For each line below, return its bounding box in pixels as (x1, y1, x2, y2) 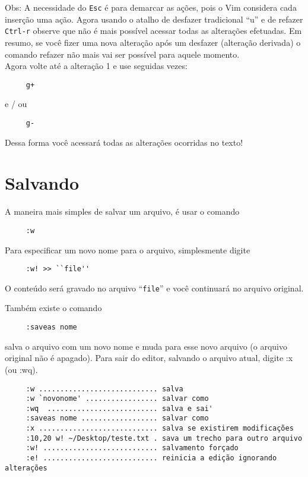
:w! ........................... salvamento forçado (26, 444, 239, 453)
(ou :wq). (5, 363, 38, 375)
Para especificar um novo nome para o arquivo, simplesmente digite (5, 243, 250, 256)
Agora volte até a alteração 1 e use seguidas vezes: (5, 59, 188, 72)
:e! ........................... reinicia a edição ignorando (26, 454, 277, 463)
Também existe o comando (5, 302, 102, 314)
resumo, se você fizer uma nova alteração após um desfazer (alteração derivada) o (5, 36, 301, 48)
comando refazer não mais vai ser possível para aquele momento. (5, 48, 240, 60)
